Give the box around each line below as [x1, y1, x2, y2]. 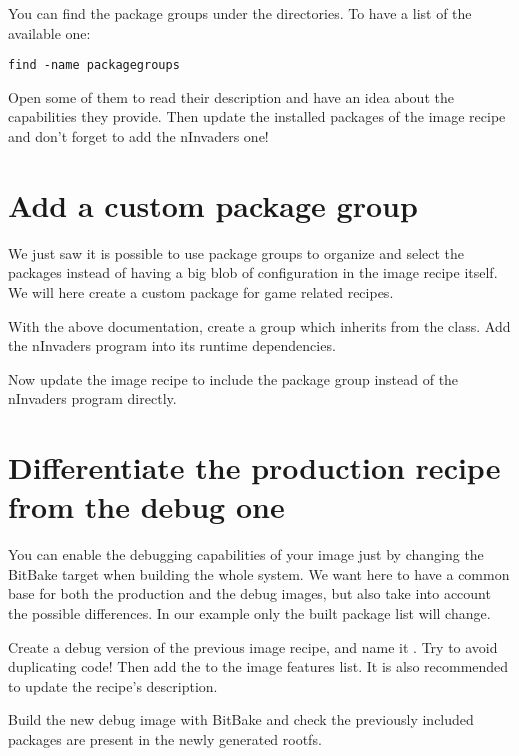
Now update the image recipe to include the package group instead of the [8, 368, 459, 389]
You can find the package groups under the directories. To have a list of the [8, 3, 472, 23]
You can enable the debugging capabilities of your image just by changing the [8, 544, 484, 565]
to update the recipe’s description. [8, 675, 218, 696]
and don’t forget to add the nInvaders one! [8, 126, 269, 147]
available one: [8, 22, 91, 43]
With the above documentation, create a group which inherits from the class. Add [8, 315, 511, 336]
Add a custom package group [8, 184, 418, 225]
